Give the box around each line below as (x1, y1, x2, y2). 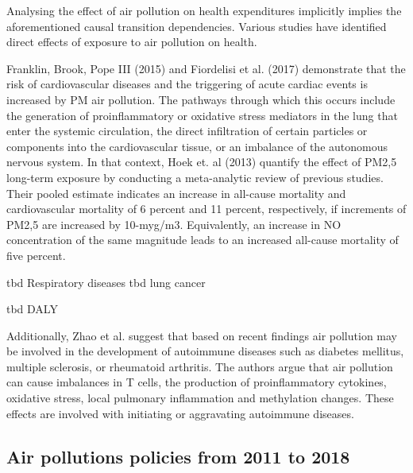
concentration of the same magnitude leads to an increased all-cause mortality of (6, 231, 399, 248)
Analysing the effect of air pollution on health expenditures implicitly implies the (6, 2, 402, 18)
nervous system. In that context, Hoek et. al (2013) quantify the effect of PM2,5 (6, 153, 397, 170)
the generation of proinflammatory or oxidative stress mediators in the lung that (6, 107, 398, 123)
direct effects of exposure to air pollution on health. (6, 33, 257, 50)
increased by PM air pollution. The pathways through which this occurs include (6, 91, 396, 107)
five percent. (6, 246, 66, 263)
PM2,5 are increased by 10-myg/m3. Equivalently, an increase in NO (6, 215, 342, 232)
